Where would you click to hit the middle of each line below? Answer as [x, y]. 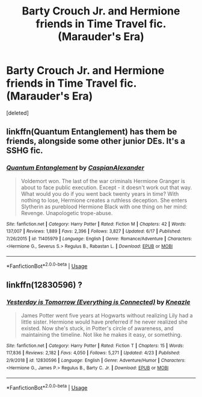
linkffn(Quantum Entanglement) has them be [92, 132]
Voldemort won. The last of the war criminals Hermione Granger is [103, 181]
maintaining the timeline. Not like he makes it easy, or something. [101, 334]
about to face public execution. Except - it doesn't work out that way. [106, 187]
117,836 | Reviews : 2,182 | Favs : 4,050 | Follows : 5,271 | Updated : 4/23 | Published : [93, 353]
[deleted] [17, 113]
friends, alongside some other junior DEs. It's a [96, 141]
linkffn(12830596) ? [44, 285]
